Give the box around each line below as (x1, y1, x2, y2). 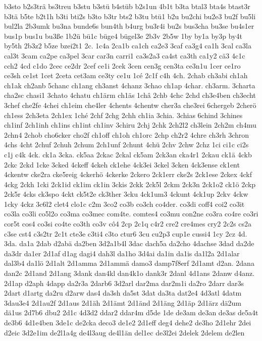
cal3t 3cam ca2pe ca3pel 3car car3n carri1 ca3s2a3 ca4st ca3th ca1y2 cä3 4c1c (4, 50, 245, 61)
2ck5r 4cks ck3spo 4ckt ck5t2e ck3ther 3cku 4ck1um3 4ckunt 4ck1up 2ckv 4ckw (4, 189, 248, 199)
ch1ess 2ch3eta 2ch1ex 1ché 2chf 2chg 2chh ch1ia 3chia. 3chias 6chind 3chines (4, 109, 243, 120)
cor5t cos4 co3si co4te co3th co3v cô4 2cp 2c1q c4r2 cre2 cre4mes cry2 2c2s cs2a (4, 218, 252, 229)
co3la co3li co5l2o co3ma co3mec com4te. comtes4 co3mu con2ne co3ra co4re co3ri (4, 208, 258, 219)
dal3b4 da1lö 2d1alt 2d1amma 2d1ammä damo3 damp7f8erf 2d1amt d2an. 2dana (4, 258, 254, 268)
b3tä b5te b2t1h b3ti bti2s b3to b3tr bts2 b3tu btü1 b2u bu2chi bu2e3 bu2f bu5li (4, 11, 256, 21)
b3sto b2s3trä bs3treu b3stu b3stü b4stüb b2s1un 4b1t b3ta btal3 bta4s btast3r (4, 1, 250, 11)
